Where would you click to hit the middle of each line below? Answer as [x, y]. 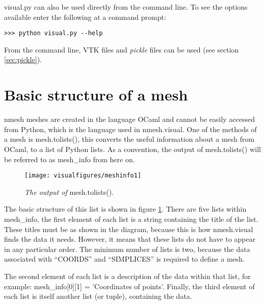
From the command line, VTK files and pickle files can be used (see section [122, 49]
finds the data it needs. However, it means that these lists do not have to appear [130, 239]
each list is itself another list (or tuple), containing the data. [98, 296]
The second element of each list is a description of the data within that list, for [127, 276]
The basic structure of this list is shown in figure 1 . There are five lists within [125, 209]
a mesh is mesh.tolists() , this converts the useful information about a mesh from [129, 139]
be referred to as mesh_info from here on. [70, 159]
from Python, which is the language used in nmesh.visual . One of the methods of [130, 129]
